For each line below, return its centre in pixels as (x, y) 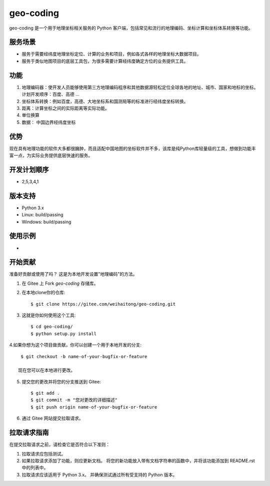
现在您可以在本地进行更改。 (46, 370)
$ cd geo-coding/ (52, 327)
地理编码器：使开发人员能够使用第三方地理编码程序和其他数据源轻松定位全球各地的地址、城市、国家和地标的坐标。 (140, 87)
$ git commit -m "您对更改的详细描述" (74, 400)
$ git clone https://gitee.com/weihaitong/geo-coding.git (103, 304)
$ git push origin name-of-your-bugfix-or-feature (94, 407)
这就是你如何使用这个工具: (49, 315)
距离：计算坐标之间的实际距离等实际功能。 (65, 108)
